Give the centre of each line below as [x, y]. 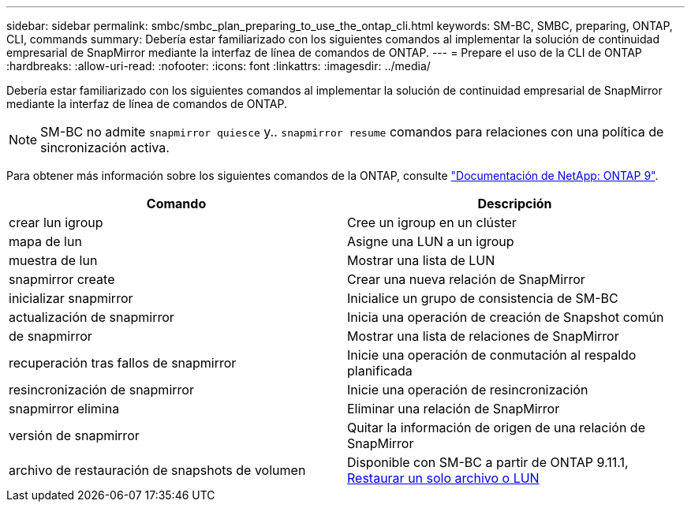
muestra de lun [53, 260]
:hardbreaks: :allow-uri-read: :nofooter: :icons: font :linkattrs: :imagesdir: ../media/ [219, 66]
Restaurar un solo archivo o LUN [443, 478]
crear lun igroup [56, 222]
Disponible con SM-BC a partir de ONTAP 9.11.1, [488, 462]
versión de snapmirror [74, 435]
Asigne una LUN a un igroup [431, 241]
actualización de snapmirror [92, 317]
